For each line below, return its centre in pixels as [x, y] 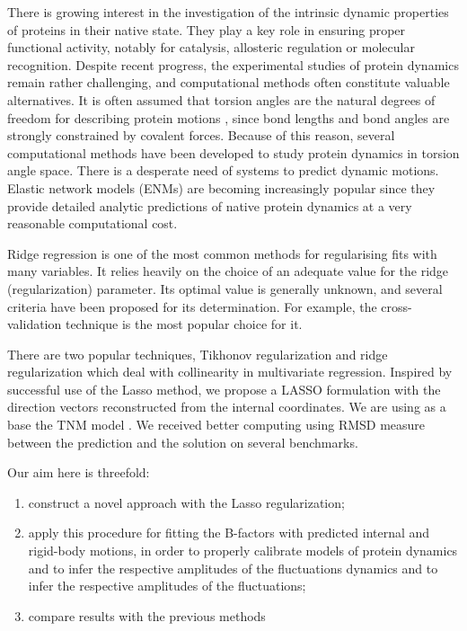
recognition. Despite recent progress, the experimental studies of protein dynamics [233, 64]
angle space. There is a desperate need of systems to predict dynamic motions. [223, 170]
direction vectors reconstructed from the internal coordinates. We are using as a [227, 407]
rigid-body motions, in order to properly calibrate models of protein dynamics [243, 551]
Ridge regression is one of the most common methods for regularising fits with [222, 253]
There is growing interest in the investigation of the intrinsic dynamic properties [228, 12]
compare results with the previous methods [147, 615]
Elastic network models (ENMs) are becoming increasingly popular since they [221, 187]
